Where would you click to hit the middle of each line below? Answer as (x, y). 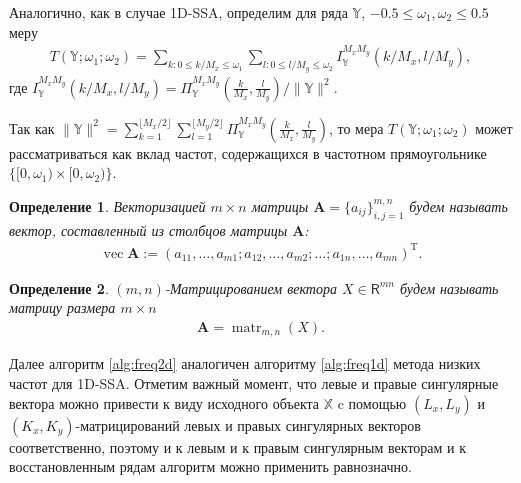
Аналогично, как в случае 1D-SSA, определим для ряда (178, 12)
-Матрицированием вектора (250, 287)
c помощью (372, 402)
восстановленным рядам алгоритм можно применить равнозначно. (210, 466)
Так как (32, 127)
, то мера (356, 127)
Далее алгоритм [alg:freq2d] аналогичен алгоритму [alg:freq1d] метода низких (245, 363)
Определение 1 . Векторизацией (107, 205)
